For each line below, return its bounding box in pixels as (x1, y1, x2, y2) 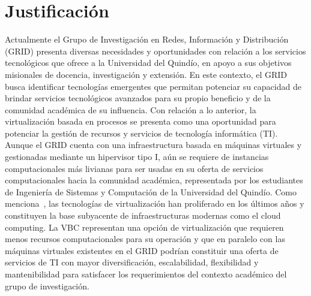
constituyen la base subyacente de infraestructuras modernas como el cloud (5, 209, 281, 222)
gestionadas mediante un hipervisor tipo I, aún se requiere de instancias (5, 150, 269, 163)
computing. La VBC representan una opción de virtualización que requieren (5, 221, 284, 233)
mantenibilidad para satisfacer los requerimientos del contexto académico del (5, 268, 287, 280)
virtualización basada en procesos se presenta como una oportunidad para (5, 115, 276, 128)
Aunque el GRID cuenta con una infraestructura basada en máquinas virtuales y (5, 138, 302, 151)
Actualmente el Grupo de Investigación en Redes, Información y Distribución (5, 33, 289, 46)
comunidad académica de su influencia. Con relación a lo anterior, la (5, 103, 256, 116)
